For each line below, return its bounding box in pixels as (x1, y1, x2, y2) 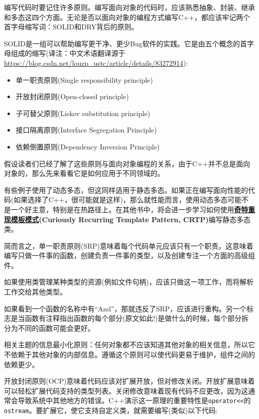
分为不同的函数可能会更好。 (4, 322, 95, 333)
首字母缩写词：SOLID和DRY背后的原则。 (4, 21, 138, 32)
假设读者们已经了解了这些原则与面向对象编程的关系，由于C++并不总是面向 (4, 158, 250, 168)
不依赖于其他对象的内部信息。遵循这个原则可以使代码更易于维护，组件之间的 (4, 349, 255, 360)
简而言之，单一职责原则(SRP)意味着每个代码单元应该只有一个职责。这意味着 (4, 240, 254, 251)
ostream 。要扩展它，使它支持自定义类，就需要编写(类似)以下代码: (4, 405, 218, 416)
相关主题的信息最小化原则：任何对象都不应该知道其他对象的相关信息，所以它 (4, 339, 255, 350)
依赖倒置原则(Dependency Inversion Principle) (15, 141, 160, 151)
